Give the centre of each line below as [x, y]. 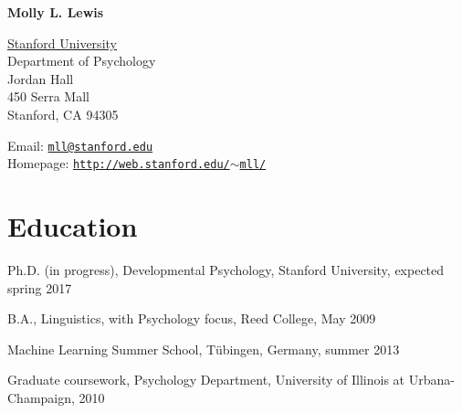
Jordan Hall [41, 78]
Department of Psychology [82, 61]
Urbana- [431, 380]
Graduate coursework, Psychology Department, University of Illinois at [206, 380]
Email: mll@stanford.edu [80, 145]
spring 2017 [40, 287]
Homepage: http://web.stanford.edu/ [119, 163]
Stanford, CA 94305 [63, 114]
